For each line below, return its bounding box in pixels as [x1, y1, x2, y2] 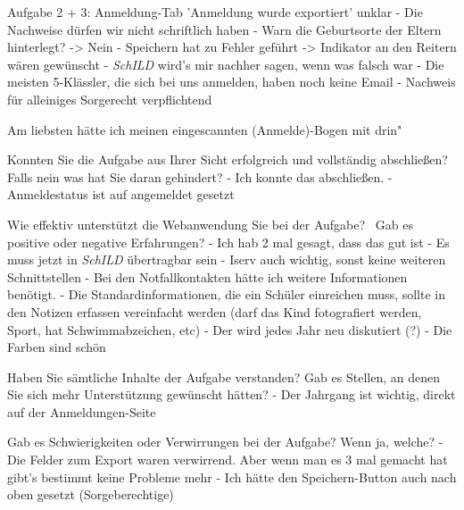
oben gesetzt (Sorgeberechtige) [7, 485, 174, 504]
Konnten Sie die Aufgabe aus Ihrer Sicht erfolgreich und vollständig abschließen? [7, 150, 448, 169]
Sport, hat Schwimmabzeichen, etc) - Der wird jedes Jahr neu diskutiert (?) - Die [7, 320, 452, 339]
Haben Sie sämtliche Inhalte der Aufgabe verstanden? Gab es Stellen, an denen [7, 367, 440, 386]
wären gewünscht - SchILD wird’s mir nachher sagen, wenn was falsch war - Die [7, 54, 444, 73]
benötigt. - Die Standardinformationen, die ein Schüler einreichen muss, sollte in [7, 285, 446, 304]
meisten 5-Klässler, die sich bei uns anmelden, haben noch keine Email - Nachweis [7, 72, 456, 91]
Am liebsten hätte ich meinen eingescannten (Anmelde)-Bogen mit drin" [7, 120, 402, 138]
